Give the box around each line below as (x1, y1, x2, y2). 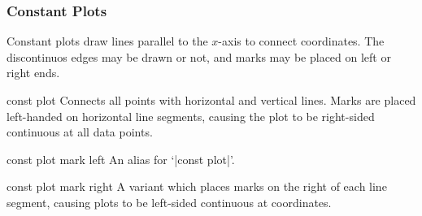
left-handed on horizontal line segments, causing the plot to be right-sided (7, 107, 375, 124)
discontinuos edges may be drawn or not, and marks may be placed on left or (7, 48, 391, 65)
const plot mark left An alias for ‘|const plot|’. (7, 150, 235, 167)
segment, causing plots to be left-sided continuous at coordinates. (7, 193, 332, 210)
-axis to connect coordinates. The (218, 32, 385, 50)
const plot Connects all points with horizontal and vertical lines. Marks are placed (7, 92, 416, 108)
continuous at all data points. (7, 123, 153, 140)
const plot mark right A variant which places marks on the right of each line (7, 178, 387, 195)
